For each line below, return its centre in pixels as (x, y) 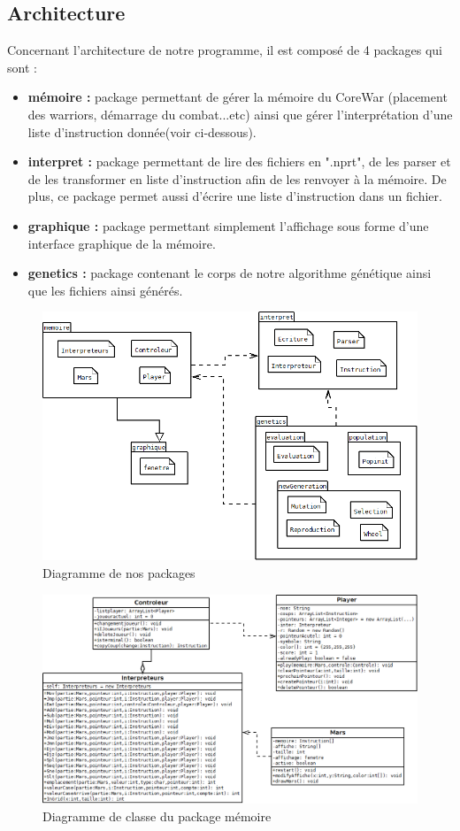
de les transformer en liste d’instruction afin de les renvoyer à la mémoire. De (237, 178)
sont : (22, 67)
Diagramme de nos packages (119, 572)
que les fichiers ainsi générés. (105, 290)
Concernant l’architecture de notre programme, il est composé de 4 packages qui (225, 50)
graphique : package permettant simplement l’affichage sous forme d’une (228, 225)
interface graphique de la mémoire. (122, 243)
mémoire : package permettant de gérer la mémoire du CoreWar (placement (238, 97)
